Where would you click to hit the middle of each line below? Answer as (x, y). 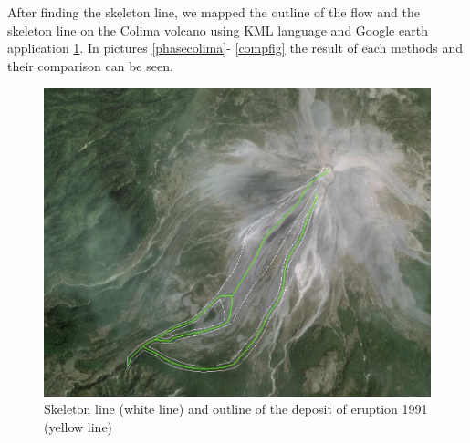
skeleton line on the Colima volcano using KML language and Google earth (218, 30)
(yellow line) (78, 427)
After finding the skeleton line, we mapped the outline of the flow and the (214, 12)
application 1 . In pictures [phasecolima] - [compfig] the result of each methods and (235, 48)
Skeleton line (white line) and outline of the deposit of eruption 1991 (236, 409)
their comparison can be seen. (90, 65)
